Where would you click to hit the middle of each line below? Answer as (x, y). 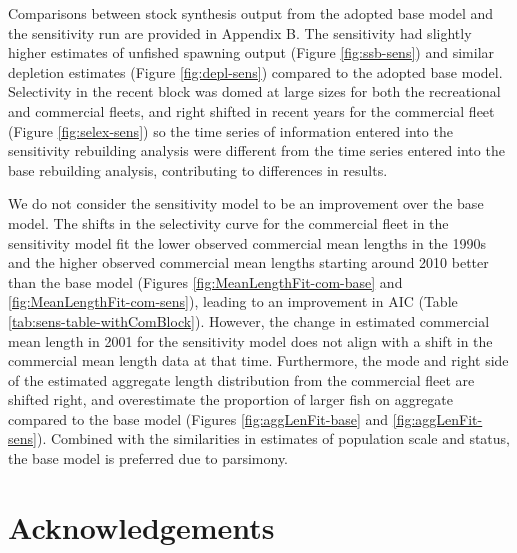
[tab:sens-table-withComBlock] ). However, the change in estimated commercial (249, 320)
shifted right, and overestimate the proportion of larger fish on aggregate (231, 399)
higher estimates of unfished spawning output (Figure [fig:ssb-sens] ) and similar (251, 52)
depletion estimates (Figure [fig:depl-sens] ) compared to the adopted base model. (255, 71)
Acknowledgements (141, 526)
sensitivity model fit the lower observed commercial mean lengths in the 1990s (247, 242)
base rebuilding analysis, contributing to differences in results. (198, 169)
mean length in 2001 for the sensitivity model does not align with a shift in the (250, 340)
